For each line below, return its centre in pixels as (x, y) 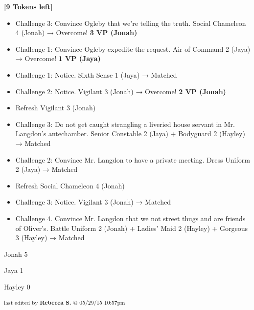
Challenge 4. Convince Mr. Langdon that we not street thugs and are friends (130, 218)
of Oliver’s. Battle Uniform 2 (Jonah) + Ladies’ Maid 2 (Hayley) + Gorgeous (132, 228)
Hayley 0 (17, 286)
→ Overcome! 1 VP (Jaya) (58, 58)
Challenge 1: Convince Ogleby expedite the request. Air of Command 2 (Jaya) (133, 49)
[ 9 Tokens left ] (28, 6)
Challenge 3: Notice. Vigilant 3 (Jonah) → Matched (93, 202)
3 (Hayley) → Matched (50, 238)
